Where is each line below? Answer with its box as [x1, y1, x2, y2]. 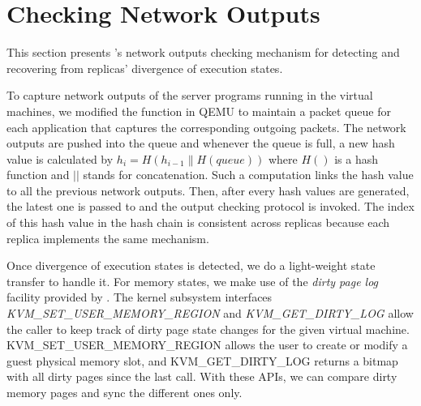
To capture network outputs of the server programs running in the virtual [6, 87, 373, 104]
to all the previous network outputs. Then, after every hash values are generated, [6, 182, 410, 199]
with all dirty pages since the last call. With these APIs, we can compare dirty [6, 368, 397, 385]
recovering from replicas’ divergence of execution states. [6, 59, 283, 76]
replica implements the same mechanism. [6, 229, 209, 246]
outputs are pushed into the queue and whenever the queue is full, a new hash [6, 135, 395, 152]
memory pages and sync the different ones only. [6, 384, 243, 400]
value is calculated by [6, 150, 114, 167]
